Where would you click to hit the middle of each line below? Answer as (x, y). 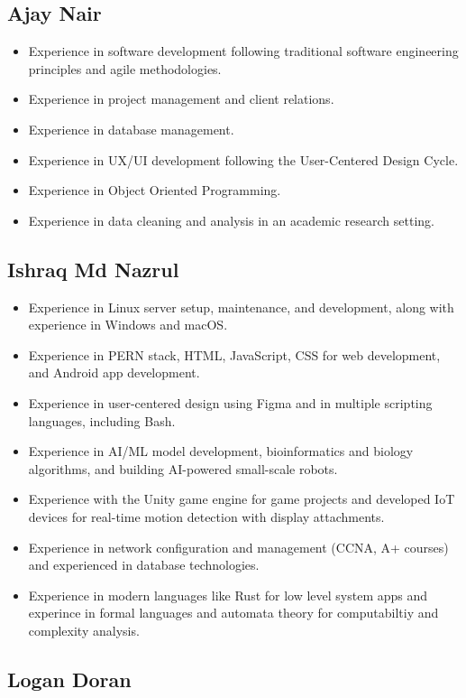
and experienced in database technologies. (144, 565)
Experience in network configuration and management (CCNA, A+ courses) (238, 547)
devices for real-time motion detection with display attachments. (206, 516)
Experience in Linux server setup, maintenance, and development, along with (241, 307)
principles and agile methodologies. (125, 68)
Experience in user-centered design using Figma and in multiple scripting (230, 402)
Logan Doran (69, 679)
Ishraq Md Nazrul (93, 269)
